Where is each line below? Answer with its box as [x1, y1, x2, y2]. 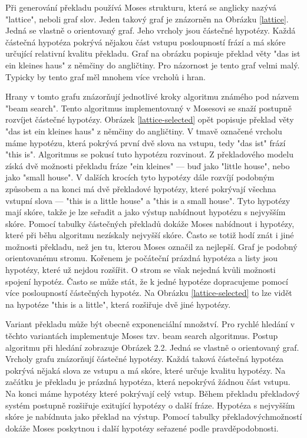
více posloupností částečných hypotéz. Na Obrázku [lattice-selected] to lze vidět [5, 286, 292, 299]
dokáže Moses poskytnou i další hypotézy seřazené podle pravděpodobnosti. [5, 421, 279, 434]
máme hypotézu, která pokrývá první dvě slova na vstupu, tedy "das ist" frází [5, 136, 286, 149]
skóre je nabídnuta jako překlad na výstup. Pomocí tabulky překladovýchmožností [5, 410, 302, 423]
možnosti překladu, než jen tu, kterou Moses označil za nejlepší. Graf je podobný [5, 240, 298, 252]
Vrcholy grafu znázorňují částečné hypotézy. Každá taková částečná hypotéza [5, 353, 283, 365]
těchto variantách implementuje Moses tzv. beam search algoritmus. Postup [5, 330, 278, 342]
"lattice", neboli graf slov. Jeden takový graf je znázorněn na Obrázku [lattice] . [5, 12, 289, 25]
